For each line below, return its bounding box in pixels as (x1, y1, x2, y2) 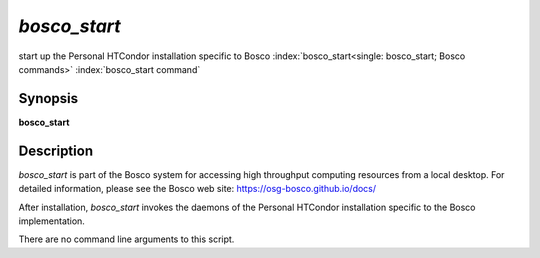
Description (18, 142, 94, 159)
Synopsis (18, 90, 79, 107)
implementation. (18, 215, 85, 227)
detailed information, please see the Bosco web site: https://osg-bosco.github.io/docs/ (18, 183, 377, 195)
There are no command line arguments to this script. (18, 233, 235, 245)
